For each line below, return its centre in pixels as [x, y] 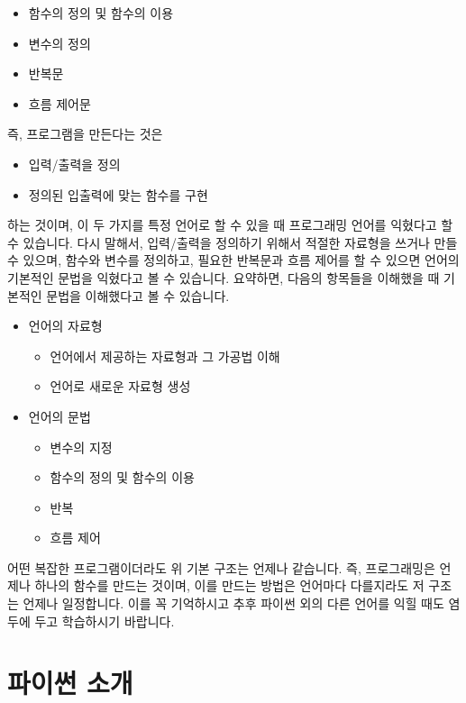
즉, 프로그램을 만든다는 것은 [85, 134]
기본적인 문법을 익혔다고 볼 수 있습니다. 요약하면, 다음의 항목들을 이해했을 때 [224, 277]
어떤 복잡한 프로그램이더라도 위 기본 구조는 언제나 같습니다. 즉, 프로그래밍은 [221, 567]
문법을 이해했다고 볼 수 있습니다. [138, 295]
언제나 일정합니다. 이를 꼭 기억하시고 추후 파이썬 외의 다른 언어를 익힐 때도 [233, 603]
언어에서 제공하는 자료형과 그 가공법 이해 [165, 356]
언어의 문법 [59, 416]
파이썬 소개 [70, 683]
